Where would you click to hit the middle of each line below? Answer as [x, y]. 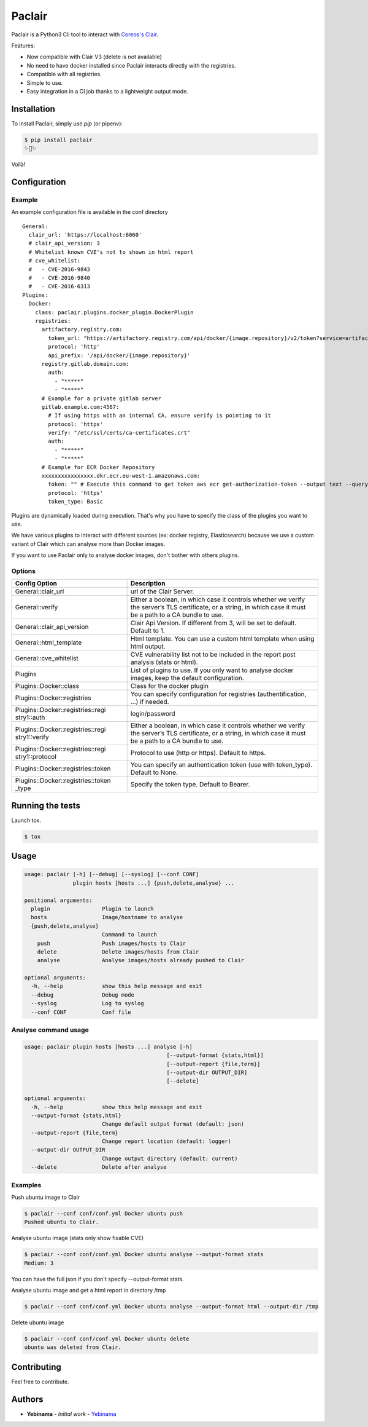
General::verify [36, 607]
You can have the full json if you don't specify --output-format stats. [98, 1279]
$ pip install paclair [58, 140]
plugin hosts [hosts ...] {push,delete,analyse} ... [154, 883]
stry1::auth [30, 717]
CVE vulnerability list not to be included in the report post [213, 655]
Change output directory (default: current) [170, 1158]
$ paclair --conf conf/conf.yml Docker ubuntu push [104, 1213]
